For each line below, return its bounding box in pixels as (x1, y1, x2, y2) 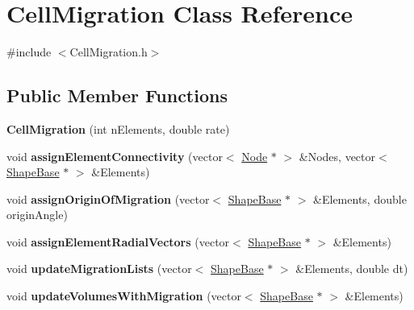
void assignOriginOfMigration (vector (6, 190, 210, 207)
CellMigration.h (69, 43, 148, 60)
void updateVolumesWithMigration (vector (6, 287, 241, 304)
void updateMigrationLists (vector (6, 260, 192, 277)
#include (6, 43, 52, 60)
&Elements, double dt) (295, 260, 408, 277)
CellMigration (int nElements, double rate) (6, 120, 230, 137)
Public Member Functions (6, 83, 228, 108)
